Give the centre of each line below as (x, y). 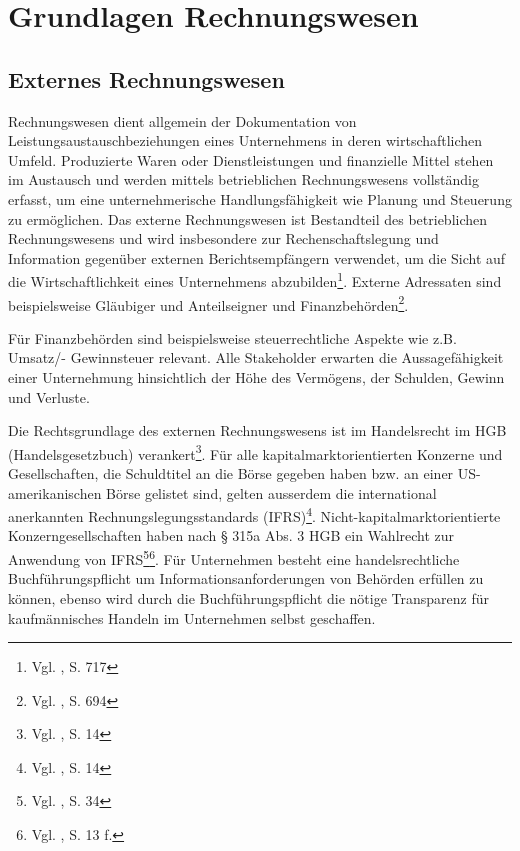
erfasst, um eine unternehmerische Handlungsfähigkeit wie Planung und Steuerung (260, 198)
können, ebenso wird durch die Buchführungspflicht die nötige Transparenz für (249, 597)
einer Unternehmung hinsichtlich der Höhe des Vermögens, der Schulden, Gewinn (256, 377)
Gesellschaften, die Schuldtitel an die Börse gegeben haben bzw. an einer (231, 473)
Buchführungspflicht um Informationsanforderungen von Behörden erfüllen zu (246, 578)
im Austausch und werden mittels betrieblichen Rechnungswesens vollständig (243, 179)
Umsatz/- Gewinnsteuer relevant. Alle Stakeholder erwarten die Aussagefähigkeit (256, 357)
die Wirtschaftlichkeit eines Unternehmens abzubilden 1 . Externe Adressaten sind (255, 279)
